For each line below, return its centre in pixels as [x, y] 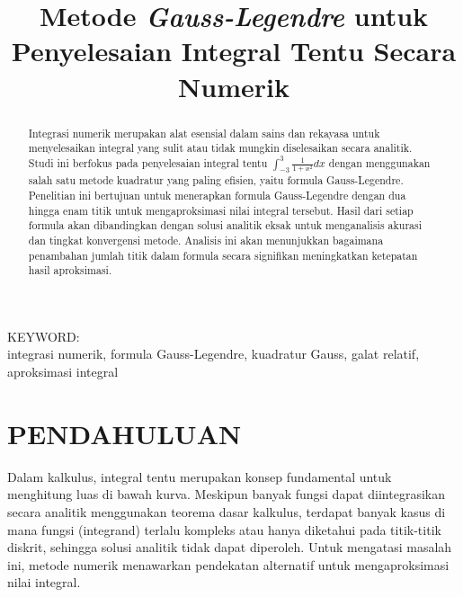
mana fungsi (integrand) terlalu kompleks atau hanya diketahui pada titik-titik [224, 529]
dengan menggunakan [379, 162]
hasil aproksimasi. [70, 270]
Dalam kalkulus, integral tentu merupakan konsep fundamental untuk [200, 476]
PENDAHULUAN [125, 433]
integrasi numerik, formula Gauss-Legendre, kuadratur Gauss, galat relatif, [214, 354]
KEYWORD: [44, 336]
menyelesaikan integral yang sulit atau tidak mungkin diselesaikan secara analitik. [220, 148]
